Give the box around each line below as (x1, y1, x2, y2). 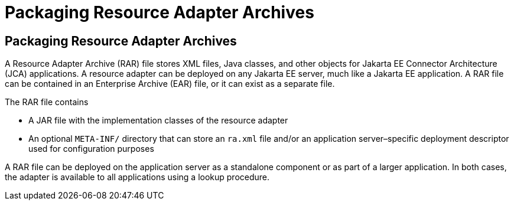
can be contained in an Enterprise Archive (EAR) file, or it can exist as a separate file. (5, 79, 335, 89)
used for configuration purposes (28, 144, 154, 154)
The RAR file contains (5, 97, 89, 108)
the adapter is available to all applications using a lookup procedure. (5, 172, 270, 183)
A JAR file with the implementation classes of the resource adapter (28, 115, 288, 126)
